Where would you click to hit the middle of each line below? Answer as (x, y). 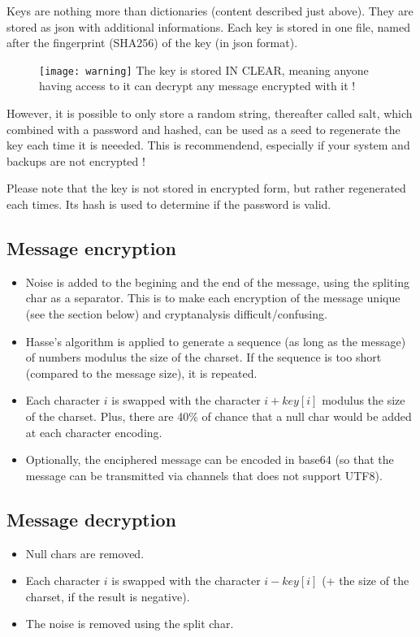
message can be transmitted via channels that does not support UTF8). (204, 475)
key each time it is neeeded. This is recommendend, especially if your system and (208, 145)
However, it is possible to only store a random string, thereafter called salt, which (210, 113)
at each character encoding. (94, 432)
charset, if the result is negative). (108, 596)
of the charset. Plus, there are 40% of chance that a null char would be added (219, 416)
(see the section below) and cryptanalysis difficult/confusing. (176, 313)
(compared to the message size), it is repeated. (141, 373)
